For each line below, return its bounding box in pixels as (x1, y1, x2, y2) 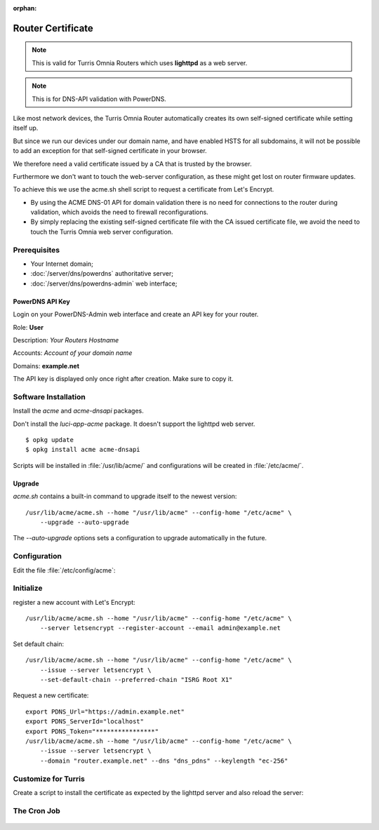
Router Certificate (13, 22, 94, 34)
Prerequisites (13, 245, 60, 255)
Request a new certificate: (13, 691, 89, 700)
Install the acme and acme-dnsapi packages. (13, 407, 144, 415)
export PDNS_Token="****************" (25, 727, 159, 735)
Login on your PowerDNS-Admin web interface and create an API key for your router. (13, 310, 259, 319)
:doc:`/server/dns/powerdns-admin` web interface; (30, 279, 178, 288)
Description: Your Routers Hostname (13, 335, 119, 344)
